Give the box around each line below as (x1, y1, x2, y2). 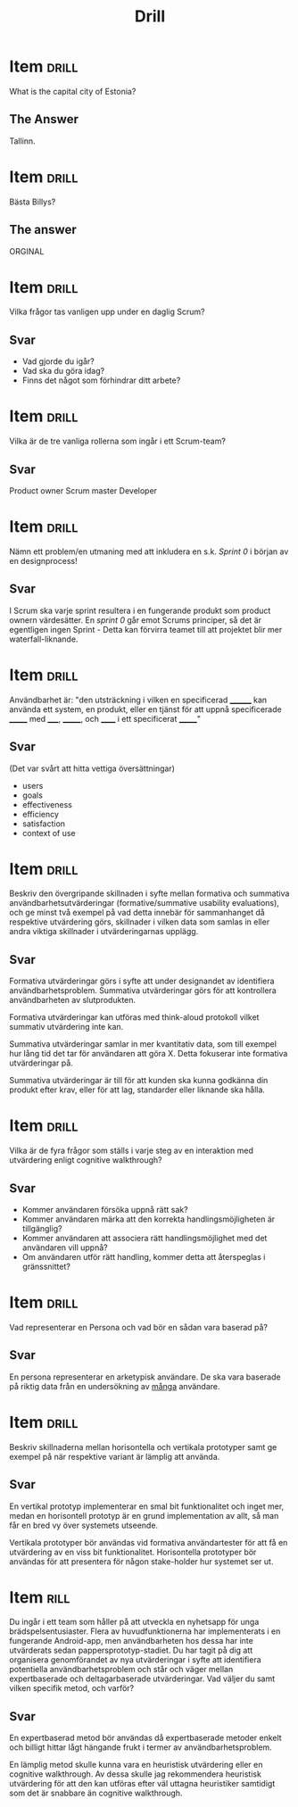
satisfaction (21, 818, 65, 829)
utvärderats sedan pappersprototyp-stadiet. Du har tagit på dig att (9, 1645, 253, 1656)
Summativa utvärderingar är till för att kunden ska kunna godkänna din (9, 1075, 269, 1086)
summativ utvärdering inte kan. (9, 1022, 124, 1032)
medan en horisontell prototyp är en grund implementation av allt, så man (9, 1510, 279, 1521)
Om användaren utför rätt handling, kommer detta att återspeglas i (21, 1252, 266, 1262)
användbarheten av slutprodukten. (9, 995, 137, 1006)
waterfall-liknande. (9, 634, 79, 644)
